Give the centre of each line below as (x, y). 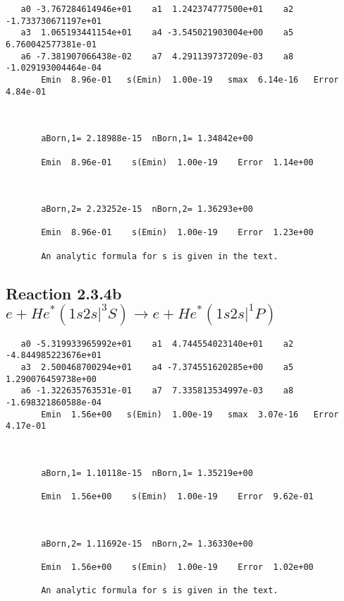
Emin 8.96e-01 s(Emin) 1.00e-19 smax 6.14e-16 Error (190, 79)
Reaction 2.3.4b (64, 293)
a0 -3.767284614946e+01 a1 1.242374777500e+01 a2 (157, 9)
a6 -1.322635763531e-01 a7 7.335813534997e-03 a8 (157, 391)
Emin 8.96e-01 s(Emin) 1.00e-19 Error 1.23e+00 (177, 233)
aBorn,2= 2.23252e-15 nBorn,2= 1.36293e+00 (147, 209)
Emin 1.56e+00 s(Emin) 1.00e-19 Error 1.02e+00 (177, 567)
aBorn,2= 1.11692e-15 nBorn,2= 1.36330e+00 (147, 543)
